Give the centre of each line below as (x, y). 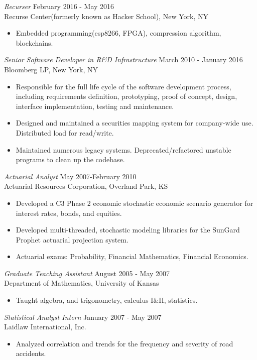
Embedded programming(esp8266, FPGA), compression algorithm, (118, 33)
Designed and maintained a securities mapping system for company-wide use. (135, 123)
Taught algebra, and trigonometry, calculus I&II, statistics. (107, 300)
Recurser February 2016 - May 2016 (59, 6)
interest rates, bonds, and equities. (69, 213)
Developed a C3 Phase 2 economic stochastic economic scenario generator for (135, 203)
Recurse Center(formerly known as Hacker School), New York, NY (106, 16)
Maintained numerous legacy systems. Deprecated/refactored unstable (123, 149)
